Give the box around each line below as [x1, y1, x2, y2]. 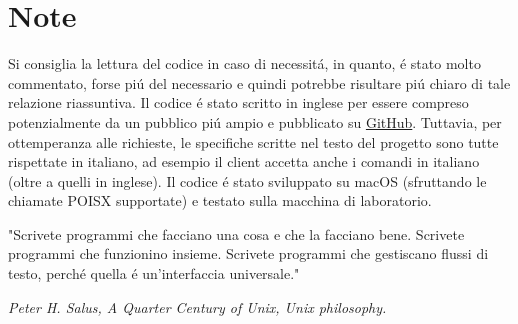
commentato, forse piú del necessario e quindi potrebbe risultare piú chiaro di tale [8, 72, 511, 93]
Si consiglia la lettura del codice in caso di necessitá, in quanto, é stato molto [8, 53, 481, 74]
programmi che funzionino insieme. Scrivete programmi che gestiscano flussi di [8, 243, 489, 264]
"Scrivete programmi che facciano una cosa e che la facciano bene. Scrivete [8, 223, 465, 244]
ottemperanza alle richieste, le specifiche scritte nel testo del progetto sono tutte [8, 131, 499, 152]
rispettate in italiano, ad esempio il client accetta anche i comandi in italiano [8, 151, 480, 172]
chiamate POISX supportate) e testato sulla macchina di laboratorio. [8, 190, 432, 211]
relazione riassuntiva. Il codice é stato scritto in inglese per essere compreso [8, 92, 469, 113]
